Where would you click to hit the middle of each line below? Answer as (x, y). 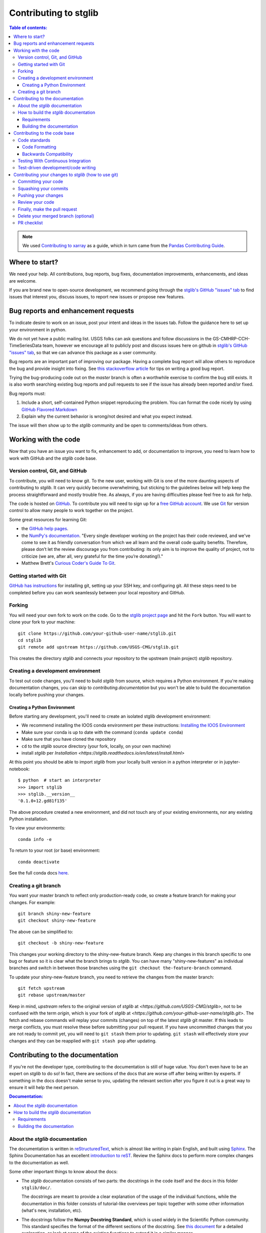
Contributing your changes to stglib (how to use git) (66, 175)
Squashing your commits (43, 188)
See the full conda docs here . (39, 873)
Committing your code (41, 181)
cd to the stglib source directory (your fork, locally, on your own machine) (96, 746)
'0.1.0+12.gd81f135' (43, 801)
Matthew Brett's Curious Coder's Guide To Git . (68, 563)
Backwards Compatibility (48, 154)
